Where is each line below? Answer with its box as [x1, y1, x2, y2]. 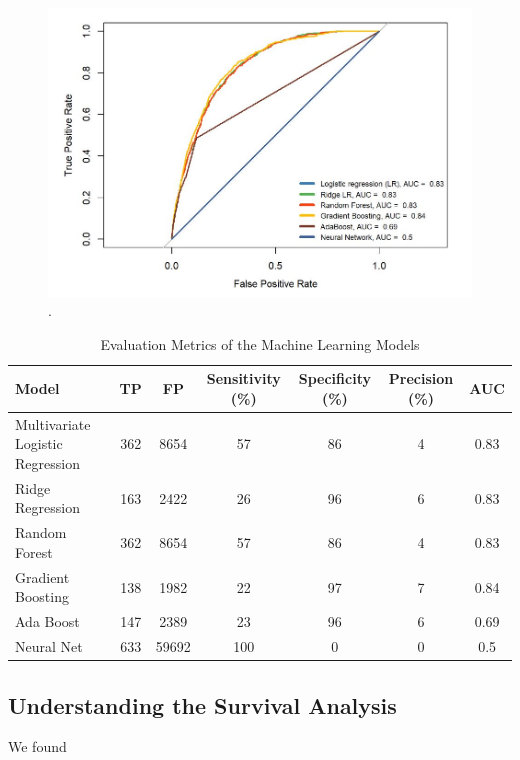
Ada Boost [15, 611, 80, 632]
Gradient [15, 566, 70, 587]
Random [15, 522, 67, 543]
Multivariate [15, 413, 91, 434]
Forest [15, 541, 53, 562]
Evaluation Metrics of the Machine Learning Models [100, 333, 420, 354]
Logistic [15, 433, 63, 454]
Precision [388, 368, 454, 389]
